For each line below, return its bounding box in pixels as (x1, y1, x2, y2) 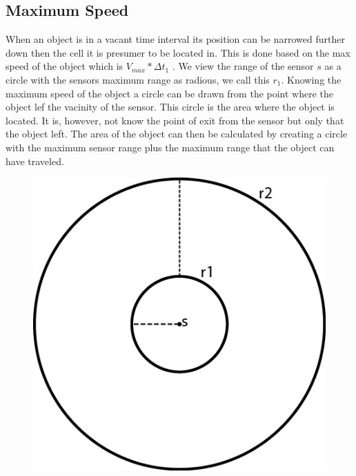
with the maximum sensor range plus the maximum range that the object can (6, 140, 335, 154)
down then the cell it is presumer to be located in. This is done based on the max (6, 45, 350, 59)
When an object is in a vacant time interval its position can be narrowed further (6, 32, 345, 46)
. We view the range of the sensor (172, 59, 314, 73)
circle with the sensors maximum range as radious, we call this (6, 72, 270, 86)
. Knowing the (281, 72, 342, 86)
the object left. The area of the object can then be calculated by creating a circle (6, 126, 348, 141)
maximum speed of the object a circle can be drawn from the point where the (6, 86, 334, 100)
